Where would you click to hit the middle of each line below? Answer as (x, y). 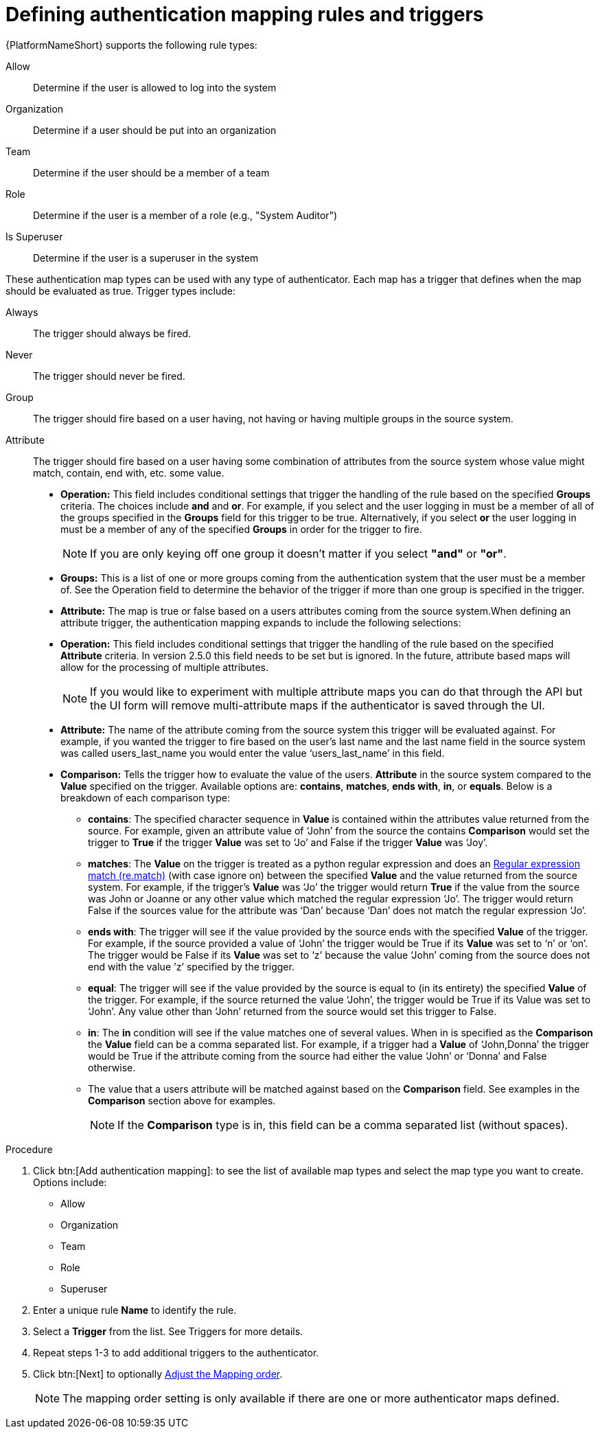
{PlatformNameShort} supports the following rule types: (131, 45)
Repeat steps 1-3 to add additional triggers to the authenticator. (176, 1352)
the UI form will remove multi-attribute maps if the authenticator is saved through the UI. (318, 705)
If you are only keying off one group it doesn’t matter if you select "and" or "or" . (298, 553)
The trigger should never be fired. (109, 376)
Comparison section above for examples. (182, 1100)
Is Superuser (34, 236)
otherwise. (112, 1067)
